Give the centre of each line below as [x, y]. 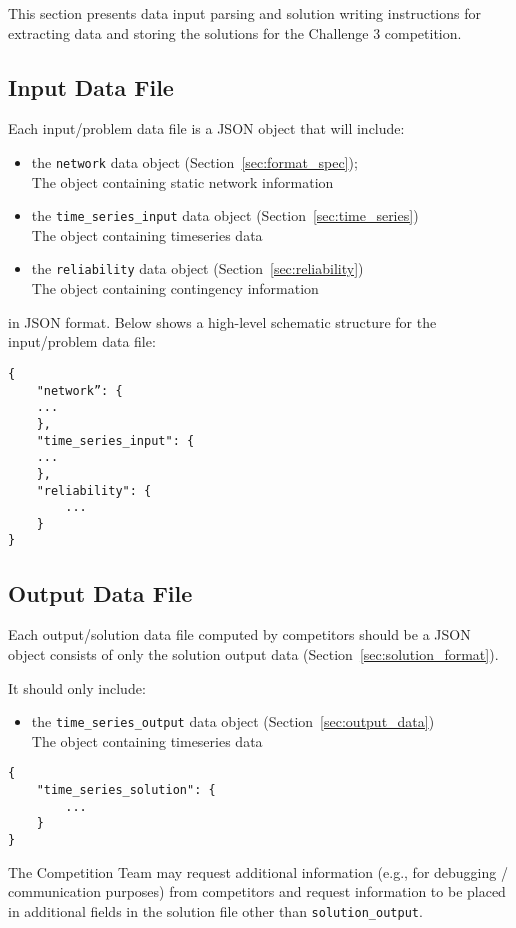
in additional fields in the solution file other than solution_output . [215, 910]
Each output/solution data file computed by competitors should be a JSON [239, 634]
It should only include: [77, 687]
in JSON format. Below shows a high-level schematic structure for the [222, 321]
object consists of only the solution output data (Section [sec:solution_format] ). [253, 653]
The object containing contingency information [175, 288]
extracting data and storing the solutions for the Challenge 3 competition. [235, 32]
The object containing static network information [182, 181]
